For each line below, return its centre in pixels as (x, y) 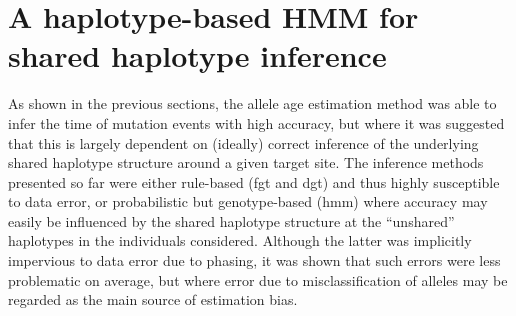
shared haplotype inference (197, 55)
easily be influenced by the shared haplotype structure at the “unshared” (231, 220)
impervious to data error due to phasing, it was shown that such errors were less (254, 260)
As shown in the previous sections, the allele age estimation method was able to (252, 103)
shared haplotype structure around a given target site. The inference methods (246, 162)
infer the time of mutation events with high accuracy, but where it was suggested (256, 122)
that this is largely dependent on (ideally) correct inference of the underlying (243, 142)
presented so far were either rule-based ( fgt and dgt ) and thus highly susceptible (254, 181)
